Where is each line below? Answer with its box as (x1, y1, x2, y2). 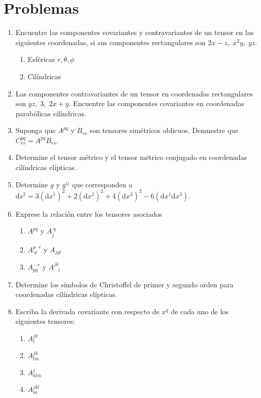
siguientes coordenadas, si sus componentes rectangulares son (15, 37, 206, 47)
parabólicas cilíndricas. (15, 108, 86, 118)
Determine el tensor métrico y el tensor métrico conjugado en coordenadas (15, 152, 247, 162)
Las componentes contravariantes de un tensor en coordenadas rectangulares (15, 88, 253, 98)
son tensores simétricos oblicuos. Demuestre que (89, 125, 239, 136)
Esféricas (27, 54, 55, 64)
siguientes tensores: (15, 316, 75, 326)
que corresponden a (72, 179, 133, 189)
